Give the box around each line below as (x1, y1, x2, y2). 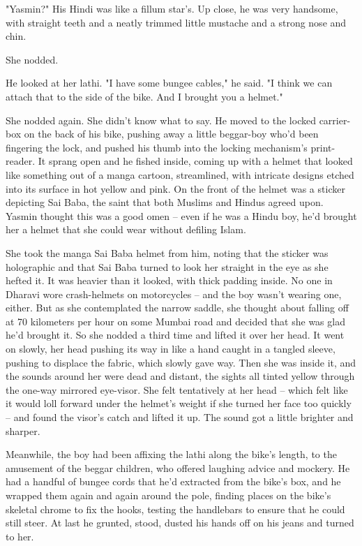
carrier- (319, 112, 351, 127)
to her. (6, 529, 34, 543)
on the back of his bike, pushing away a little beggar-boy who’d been (24, 126, 319, 141)
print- (310, 140, 335, 154)
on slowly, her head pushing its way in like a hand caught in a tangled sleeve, (6, 341, 335, 356)
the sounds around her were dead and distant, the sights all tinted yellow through (6, 369, 355, 383)
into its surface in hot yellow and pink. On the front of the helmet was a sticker (6, 181, 345, 195)
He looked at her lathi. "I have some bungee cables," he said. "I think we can (6, 75, 333, 90)
